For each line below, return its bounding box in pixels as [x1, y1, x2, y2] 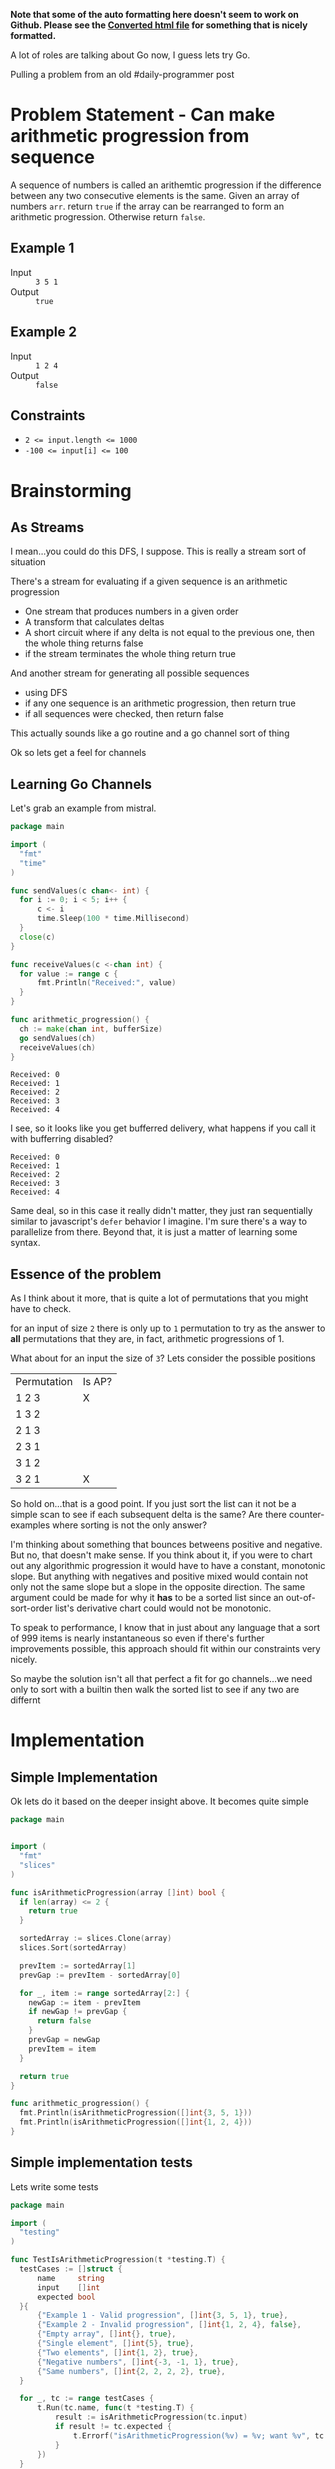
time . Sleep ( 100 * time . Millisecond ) [36, 914, 190, 924]
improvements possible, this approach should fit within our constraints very [10, 1643, 321, 1655]
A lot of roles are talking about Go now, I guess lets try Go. [10, 49, 251, 61]
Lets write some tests [10, 2180, 99, 2193]
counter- [288, 1509, 325, 1521]
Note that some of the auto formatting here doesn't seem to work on [10, 9, 300, 20]
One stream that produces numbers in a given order [24, 605, 239, 618]
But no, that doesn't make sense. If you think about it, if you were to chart [10, 1549, 313, 1561]
